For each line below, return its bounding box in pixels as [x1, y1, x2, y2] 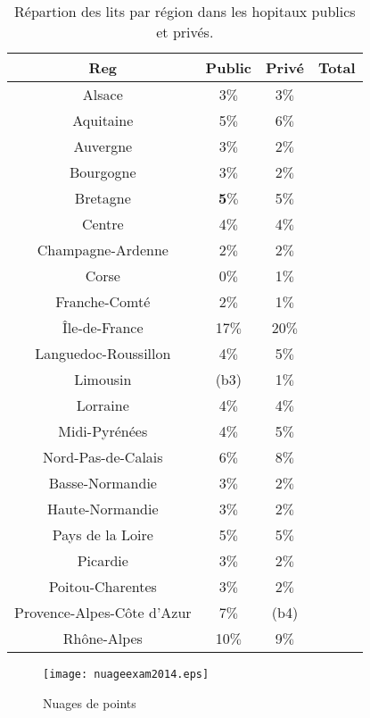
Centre [81, 213, 124, 234]
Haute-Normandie [47, 498, 159, 519]
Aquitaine [72, 110, 134, 130]
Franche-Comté [55, 291, 151, 312]
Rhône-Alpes [62, 628, 143, 648]
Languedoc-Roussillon [35, 343, 171, 363]
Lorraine [76, 395, 129, 415]
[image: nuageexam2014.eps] [43, 668, 210, 680]
